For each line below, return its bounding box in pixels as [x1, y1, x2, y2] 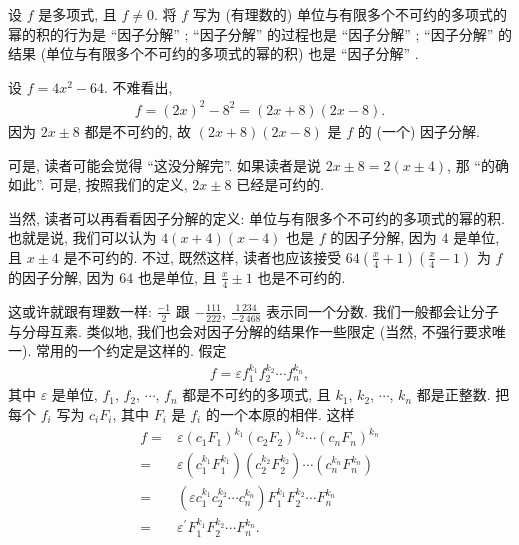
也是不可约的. [257, 266, 346, 287]
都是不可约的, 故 [84, 120, 192, 141]
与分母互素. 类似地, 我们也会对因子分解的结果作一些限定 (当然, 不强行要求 [8, 320, 492, 341]
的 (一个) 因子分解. [357, 120, 480, 141]
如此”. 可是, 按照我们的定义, [8, 174, 188, 195]
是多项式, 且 [38, 4, 117, 24]
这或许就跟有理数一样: [8, 300, 152, 321]
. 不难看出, [104, 76, 173, 97]
